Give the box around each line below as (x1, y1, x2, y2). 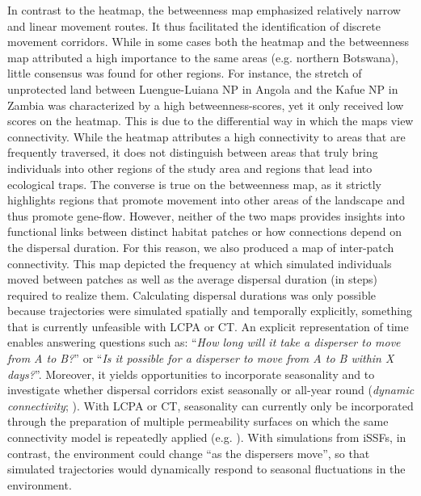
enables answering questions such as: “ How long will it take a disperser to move (7, 334, 401, 351)
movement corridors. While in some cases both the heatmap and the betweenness (7, 33, 410, 50)
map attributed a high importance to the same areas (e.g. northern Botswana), (7, 48, 399, 65)
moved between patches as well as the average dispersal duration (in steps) (7, 271, 377, 288)
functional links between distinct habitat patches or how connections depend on (7, 223, 402, 240)
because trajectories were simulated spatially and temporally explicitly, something (7, 302, 413, 319)
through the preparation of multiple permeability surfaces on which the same (7, 413, 389, 430)
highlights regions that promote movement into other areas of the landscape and (7, 191, 406, 208)
